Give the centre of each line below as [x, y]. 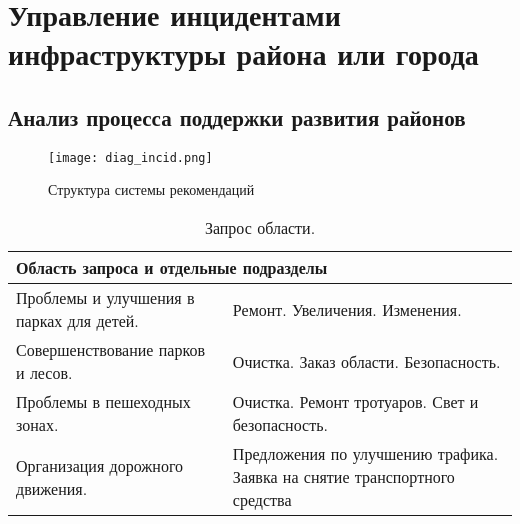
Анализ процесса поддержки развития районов [237, 116]
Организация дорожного [100, 465]
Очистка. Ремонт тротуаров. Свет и [355, 402]
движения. [52, 488]
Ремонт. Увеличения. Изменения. [347, 309]
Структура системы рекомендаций [151, 189]
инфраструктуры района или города [243, 53]
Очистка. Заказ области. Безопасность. [366, 361]
